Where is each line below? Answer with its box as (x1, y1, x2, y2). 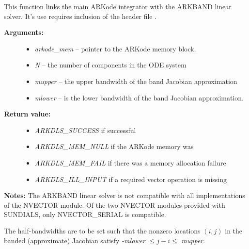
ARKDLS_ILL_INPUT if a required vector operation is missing (34, 174, 227, 184)
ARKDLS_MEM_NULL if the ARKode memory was (34, 141, 194, 151)
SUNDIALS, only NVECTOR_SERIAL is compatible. (4, 209, 166, 219)
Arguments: (4, 27, 44, 37)
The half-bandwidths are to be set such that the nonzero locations (4, 225, 201, 235)
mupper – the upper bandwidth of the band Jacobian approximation (34, 76, 237, 86)
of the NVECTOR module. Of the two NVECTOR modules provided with (4, 199, 225, 210)
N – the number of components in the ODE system (34, 60, 187, 70)
